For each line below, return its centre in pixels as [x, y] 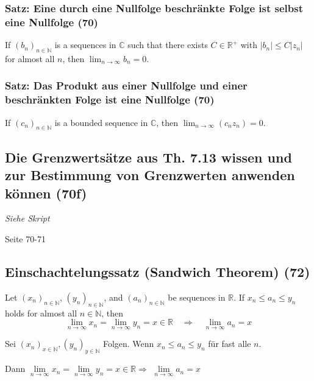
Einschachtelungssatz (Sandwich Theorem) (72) [158, 272]
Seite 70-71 [25, 239]
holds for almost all [41, 313]
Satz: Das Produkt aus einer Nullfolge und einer [126, 86]
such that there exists [168, 45]
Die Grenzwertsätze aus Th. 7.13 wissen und [148, 157]
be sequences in [197, 297]
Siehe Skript [27, 218]
